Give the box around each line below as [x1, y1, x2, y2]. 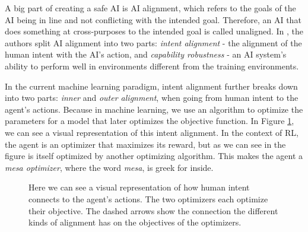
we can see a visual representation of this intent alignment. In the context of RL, [5, 126, 299, 138]
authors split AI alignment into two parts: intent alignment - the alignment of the [5, 36, 302, 49]
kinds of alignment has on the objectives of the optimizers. [28, 216, 242, 228]
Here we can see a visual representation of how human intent [28, 181, 250, 193]
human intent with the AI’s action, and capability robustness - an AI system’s [5, 48, 287, 61]
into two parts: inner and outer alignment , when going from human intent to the [5, 91, 299, 104]
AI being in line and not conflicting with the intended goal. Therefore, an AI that [5, 13, 301, 26]
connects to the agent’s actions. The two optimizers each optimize [28, 192, 268, 205]
